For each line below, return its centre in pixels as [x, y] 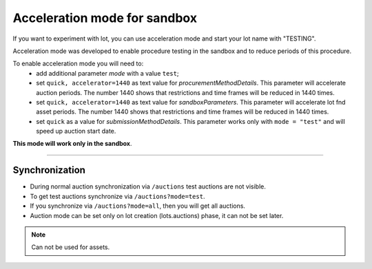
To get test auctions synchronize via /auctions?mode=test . [117, 196]
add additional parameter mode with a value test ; [107, 73]
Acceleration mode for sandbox [105, 18]
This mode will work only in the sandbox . [72, 144]
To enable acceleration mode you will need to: [78, 64]
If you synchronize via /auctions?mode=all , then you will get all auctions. [138, 206]
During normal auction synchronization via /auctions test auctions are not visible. [148, 186]
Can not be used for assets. [71, 247]
